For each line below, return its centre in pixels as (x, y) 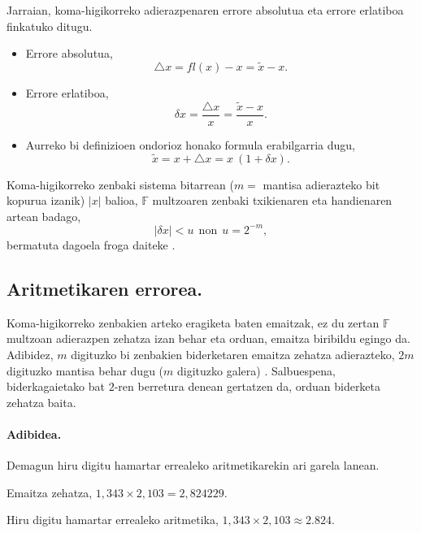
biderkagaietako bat (56, 386)
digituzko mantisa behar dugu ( (85, 370)
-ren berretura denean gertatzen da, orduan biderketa (247, 386)
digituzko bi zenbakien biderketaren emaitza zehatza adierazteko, (233, 354)
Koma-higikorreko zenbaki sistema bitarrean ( (120, 184)
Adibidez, (30, 354)
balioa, (122, 200)
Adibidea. (34, 433)
